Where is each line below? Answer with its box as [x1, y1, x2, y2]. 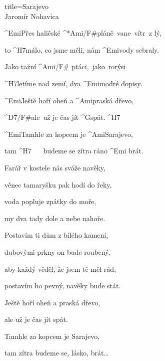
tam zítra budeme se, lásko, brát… [4, 347, 108, 358]
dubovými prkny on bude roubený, [4, 246, 110, 257]
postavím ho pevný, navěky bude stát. [4, 280, 121, 291]
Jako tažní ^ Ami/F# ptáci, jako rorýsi [4, 61, 126, 72]
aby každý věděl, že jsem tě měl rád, [4, 263, 116, 274]
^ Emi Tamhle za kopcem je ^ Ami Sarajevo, [4, 128, 133, 139]
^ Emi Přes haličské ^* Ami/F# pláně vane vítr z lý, [4, 28, 161, 38]
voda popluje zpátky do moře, [4, 196, 96, 207]
